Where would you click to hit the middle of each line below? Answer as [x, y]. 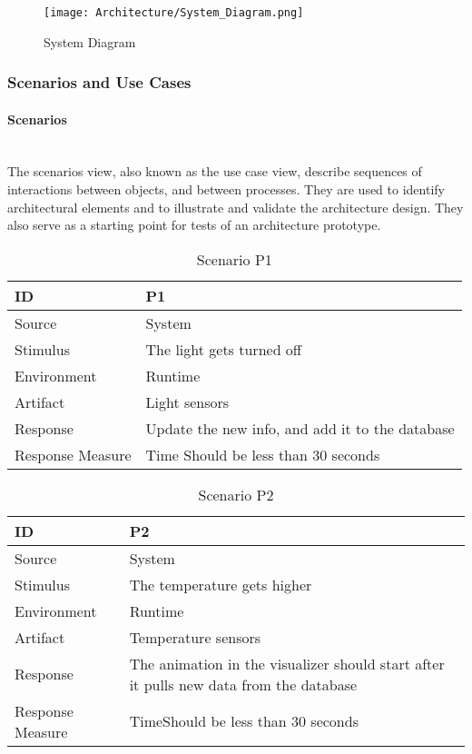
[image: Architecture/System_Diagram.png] [174, 13]
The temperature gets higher [221, 584]
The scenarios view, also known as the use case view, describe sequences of [215, 171]
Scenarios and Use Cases [99, 82]
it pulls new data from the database [243, 684]
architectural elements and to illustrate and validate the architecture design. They [236, 207]
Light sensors [187, 402]
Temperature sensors [195, 637]
